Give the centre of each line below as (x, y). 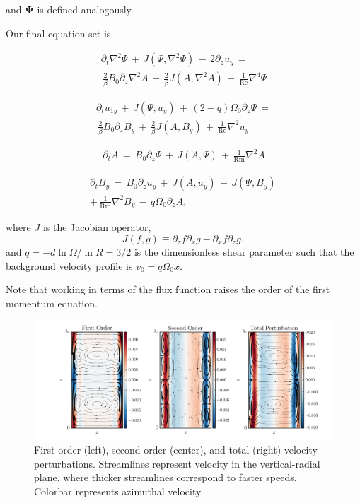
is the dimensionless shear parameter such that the (244, 251)
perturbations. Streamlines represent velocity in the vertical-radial (177, 463)
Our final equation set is (58, 33)
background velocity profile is (69, 265)
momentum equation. (52, 303)
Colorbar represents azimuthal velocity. (119, 491)
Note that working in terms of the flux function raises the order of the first (168, 289)
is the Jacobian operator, (97, 227)
